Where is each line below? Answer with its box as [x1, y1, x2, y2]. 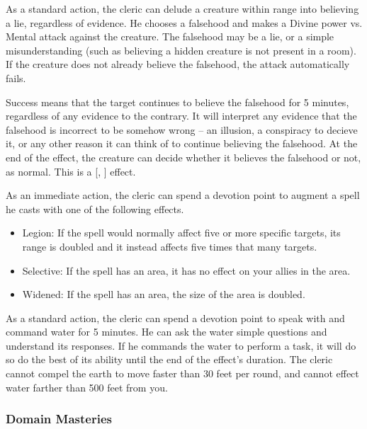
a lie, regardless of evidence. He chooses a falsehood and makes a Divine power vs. [6, 15, 363, 30]
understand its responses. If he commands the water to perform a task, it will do [6, 338, 356, 353]
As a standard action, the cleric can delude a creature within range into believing [6, 1, 359, 16]
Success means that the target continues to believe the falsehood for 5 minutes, [6, 94, 349, 109]
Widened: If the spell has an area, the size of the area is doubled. [22, 287, 305, 302]
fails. [6, 70, 26, 85]
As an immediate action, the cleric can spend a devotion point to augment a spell [6, 188, 360, 202]
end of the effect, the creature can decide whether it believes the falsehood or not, [6, 149, 361, 164]
